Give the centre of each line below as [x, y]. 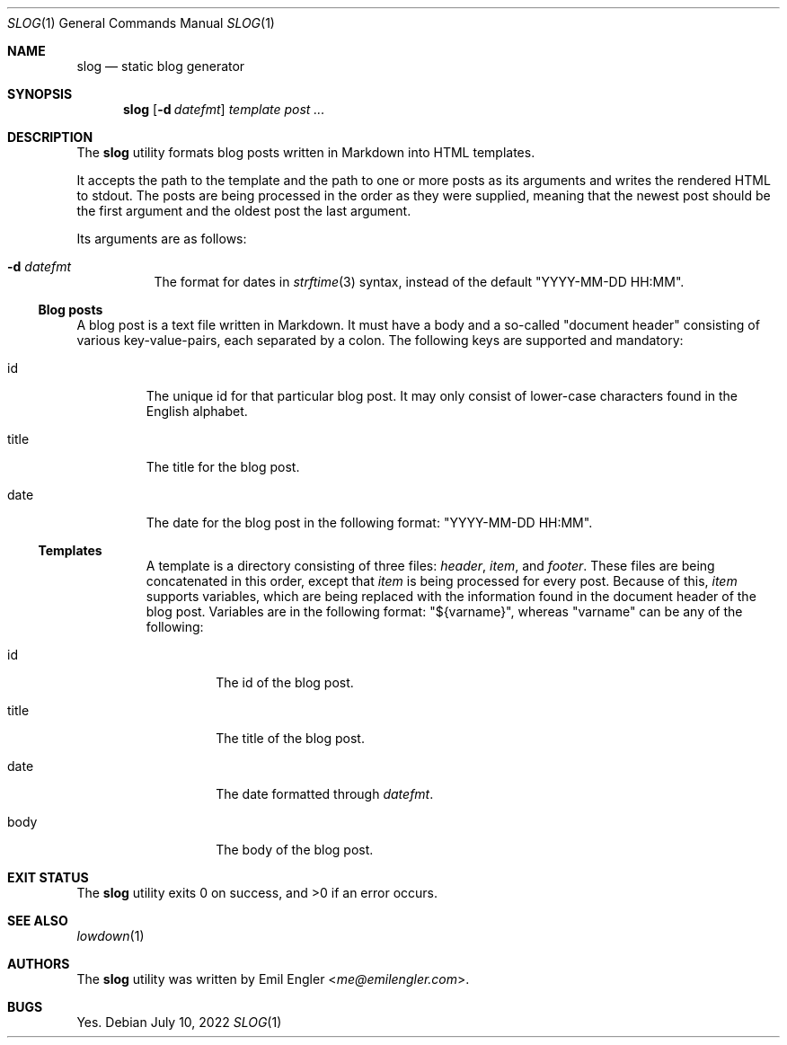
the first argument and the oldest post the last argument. [244, 211]
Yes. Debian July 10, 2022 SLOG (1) [179, 1022]
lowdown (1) [111, 936]
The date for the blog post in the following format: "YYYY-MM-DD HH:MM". [369, 522]
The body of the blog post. [295, 850]
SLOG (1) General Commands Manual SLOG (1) [141, 23]
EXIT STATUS [48, 877]
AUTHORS [39, 964]
